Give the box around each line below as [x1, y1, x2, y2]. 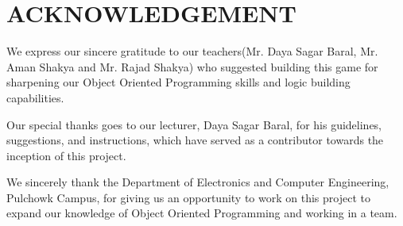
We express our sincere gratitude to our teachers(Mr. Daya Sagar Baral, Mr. [6, 43, 378, 59]
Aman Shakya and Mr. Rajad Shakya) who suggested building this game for [6, 58, 378, 75]
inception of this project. [6, 147, 126, 163]
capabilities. [6, 89, 64, 105]
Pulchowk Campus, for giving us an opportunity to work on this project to [6, 189, 370, 205]
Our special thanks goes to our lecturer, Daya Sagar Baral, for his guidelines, [6, 116, 382, 132]
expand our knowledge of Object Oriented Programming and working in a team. [6, 205, 397, 221]
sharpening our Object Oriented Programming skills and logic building [6, 74, 351, 90]
